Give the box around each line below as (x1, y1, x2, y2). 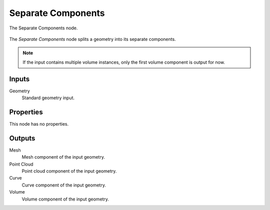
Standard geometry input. (21, 95, 75, 101)
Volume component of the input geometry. (21, 196, 109, 202)
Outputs (9, 134, 35, 142)
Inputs (9, 75, 30, 83)
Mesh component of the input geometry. (21, 154, 105, 160)
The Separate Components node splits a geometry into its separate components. (9, 36, 176, 42)
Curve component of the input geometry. (21, 182, 106, 188)
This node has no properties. (9, 121, 69, 127)
